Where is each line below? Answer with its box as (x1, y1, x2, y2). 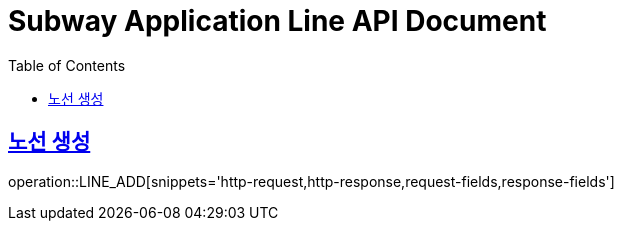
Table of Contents (8, 56, 126, 74)
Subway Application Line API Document (8, 4, 547, 38)
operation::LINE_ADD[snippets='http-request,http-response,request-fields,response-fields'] (8, 172, 615, 190)
